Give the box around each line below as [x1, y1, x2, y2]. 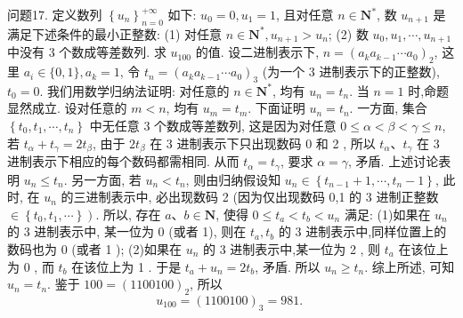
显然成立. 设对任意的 [7, 99, 127, 117]
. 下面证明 [248, 99, 305, 117]
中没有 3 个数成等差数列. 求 [7, 43, 167, 61]
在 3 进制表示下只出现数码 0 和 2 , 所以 [150, 133, 376, 152]
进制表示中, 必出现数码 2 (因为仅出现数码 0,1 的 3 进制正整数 [85, 187, 439, 206]
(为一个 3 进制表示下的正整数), [262, 62, 440, 81]
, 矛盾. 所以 [255, 257, 321, 275]
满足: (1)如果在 [344, 204, 431, 223]
